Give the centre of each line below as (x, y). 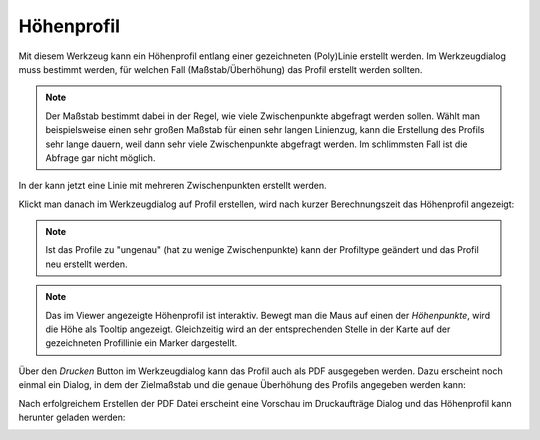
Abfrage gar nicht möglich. (100, 157)
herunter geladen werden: (72, 417)
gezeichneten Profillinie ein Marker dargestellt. (141, 343)
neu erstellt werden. (87, 264)
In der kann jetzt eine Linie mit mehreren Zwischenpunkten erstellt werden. (172, 186)
